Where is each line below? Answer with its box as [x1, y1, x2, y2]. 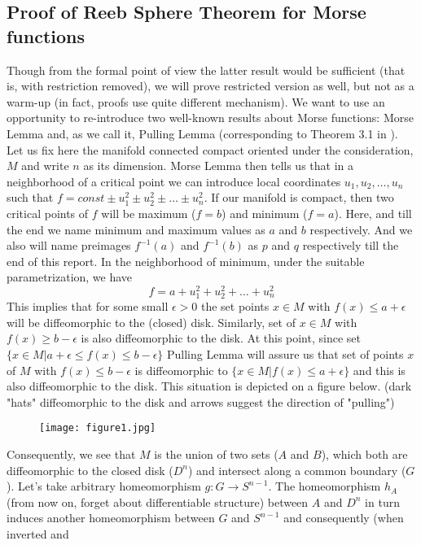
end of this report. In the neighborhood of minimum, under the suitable [7, 252, 365, 269]
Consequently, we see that [7, 445, 136, 462]
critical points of [7, 204, 89, 221]
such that [7, 189, 54, 206]
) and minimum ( [221, 204, 308, 221]
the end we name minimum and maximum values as [7, 220, 265, 238]
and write [21, 157, 69, 174]
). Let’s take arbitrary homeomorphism [7, 477, 201, 495]
